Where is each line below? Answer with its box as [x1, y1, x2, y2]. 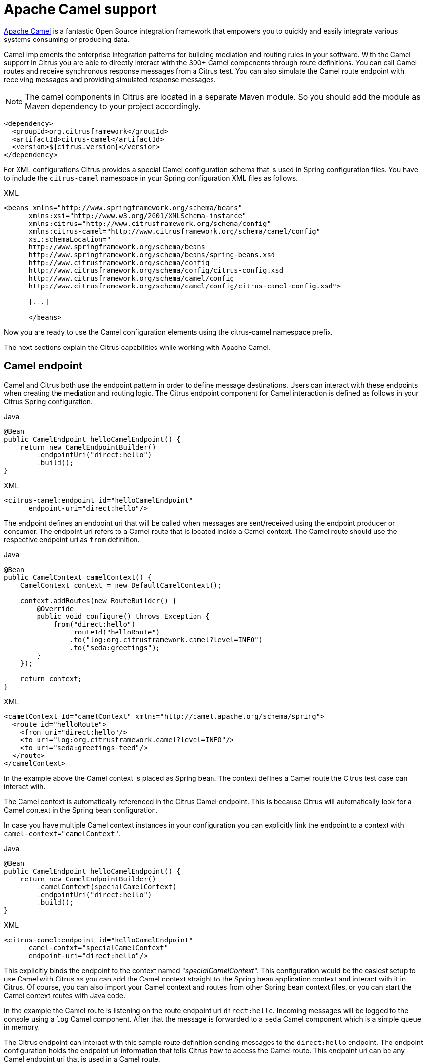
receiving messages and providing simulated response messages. [4, 75, 216, 83]
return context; [20, 675, 82, 683]
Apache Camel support [4, 1, 157, 18]
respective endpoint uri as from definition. [4, 535, 140, 544]
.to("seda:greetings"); [69, 643, 160, 652]
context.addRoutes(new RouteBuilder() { [20, 596, 177, 605]
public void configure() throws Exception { [37, 612, 210, 620]
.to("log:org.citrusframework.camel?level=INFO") [69, 635, 263, 644]
